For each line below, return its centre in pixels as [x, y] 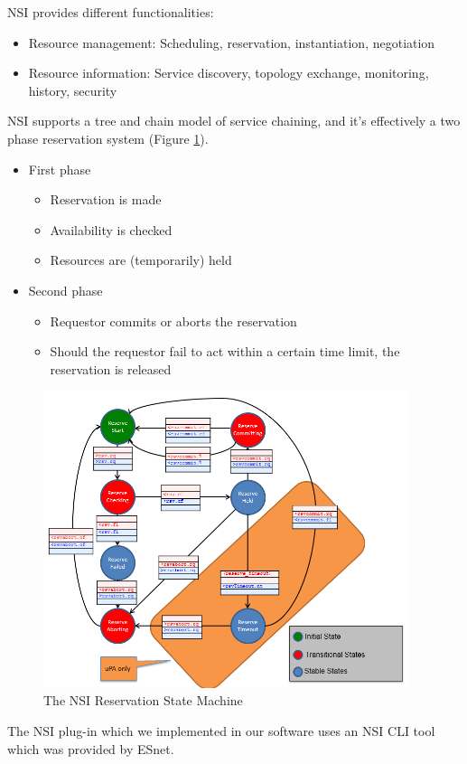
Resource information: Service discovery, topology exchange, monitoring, [229, 73]
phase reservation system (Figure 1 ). [108, 138]
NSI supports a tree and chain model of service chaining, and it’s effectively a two [234, 121]
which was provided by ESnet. [91, 748]
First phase [60, 169]
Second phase [65, 290]
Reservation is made [106, 199]
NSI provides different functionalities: [111, 12]
